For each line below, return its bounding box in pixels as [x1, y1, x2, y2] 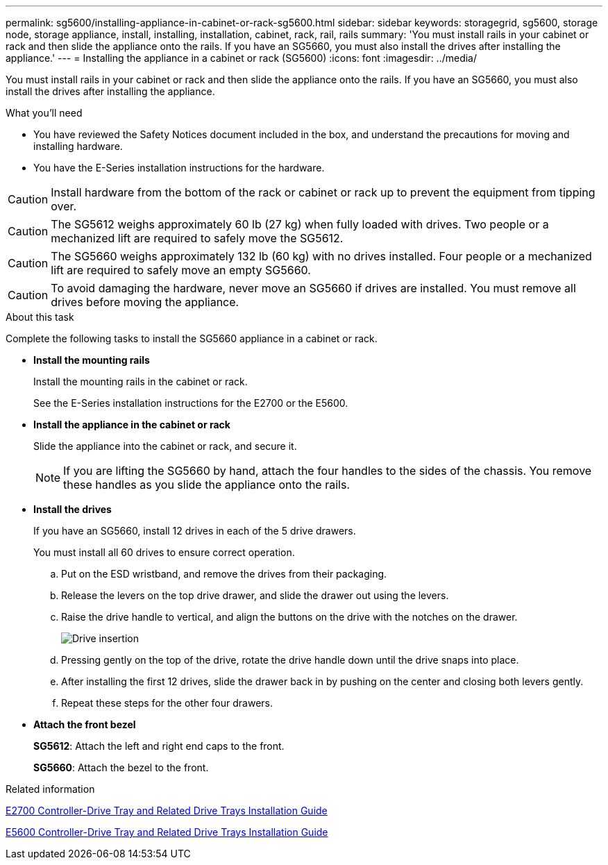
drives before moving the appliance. [51, 295, 239, 309]
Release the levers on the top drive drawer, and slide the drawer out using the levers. [61, 589, 449, 601]
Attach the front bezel [33, 719, 136, 730]
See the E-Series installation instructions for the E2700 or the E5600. [33, 397, 348, 409]
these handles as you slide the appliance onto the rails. [63, 478, 350, 492]
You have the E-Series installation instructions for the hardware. [33, 162, 325, 174]
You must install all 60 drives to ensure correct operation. [33, 546, 295, 558]
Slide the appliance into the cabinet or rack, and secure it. [33, 440, 297, 452]
